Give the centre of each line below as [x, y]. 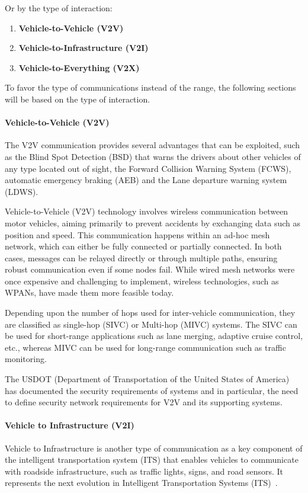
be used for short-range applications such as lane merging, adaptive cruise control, [154, 336]
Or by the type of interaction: [59, 8]
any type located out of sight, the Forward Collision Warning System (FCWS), [148, 168]
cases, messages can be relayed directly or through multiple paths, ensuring [141, 257]
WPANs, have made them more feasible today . [89, 292]
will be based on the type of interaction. [78, 99]
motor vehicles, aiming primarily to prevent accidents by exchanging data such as [153, 223]
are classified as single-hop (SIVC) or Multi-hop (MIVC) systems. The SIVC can [151, 324]
